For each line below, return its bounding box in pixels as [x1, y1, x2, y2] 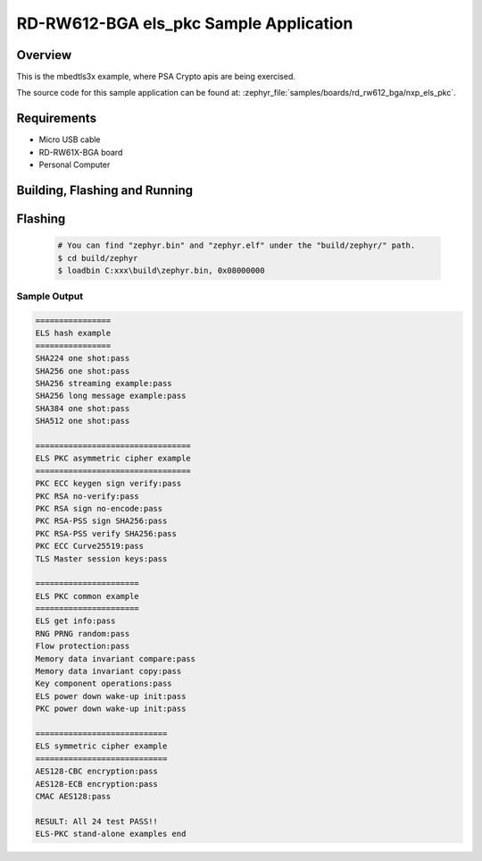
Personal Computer [38, 159, 111, 170]
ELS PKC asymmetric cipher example [35, 453, 191, 464]
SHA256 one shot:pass [35, 366, 130, 376]
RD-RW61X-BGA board [38, 147, 123, 157]
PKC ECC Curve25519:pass [35, 541, 145, 552]
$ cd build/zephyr [57, 253, 138, 263]
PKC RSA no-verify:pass [35, 491, 140, 501]
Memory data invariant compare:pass [35, 654, 196, 663]
